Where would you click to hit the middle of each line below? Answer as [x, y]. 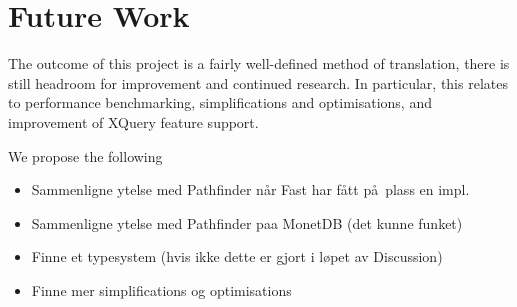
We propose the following [85, 155]
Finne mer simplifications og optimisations [161, 289]
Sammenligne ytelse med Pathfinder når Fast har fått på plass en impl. [250, 189]
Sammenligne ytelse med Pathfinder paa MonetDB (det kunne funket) [247, 222]
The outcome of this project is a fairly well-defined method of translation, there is [259, 63]
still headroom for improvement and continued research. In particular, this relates [258, 82]
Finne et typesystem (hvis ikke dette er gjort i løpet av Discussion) [237, 256]
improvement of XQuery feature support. [133, 121]
